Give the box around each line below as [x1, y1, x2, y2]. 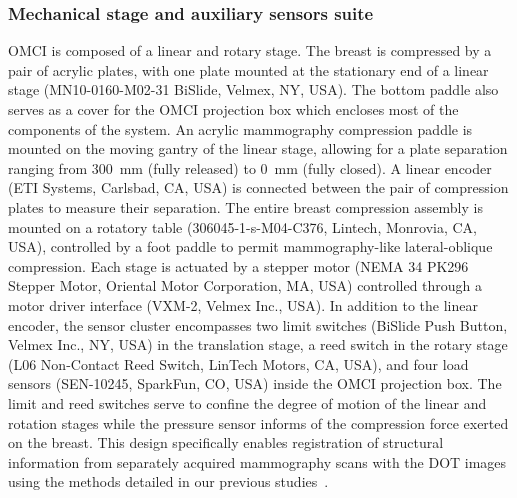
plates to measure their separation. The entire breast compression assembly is [8, 196, 483, 217]
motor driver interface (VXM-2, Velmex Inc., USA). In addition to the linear [8, 294, 478, 315]
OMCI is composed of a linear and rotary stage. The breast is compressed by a [8, 40, 492, 61]
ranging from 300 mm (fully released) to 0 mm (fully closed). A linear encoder [8, 157, 492, 178]
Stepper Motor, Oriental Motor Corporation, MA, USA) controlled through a [8, 275, 483, 296]
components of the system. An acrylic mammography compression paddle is [8, 118, 473, 139]
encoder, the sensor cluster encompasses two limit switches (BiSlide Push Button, [8, 314, 508, 335]
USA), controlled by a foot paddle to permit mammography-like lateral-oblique [8, 236, 493, 257]
